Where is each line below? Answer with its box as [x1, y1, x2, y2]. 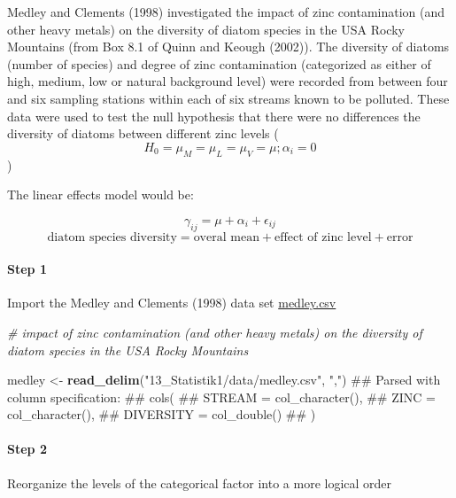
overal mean [193, 230, 259, 244]
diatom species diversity [47, 230, 177, 244]
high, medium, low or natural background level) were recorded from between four [7, 72, 448, 90]
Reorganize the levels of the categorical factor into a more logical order [7, 473, 392, 492]
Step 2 [7, 440, 47, 458]
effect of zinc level [274, 230, 372, 244]
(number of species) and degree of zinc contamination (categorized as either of [7, 54, 431, 73]
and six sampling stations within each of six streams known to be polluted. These [7, 89, 450, 107]
